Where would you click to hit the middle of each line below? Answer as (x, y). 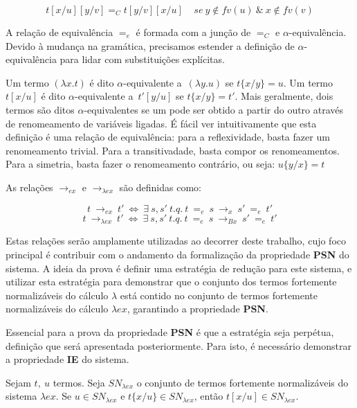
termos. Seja (79, 382)
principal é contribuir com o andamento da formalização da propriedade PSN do (177, 255)
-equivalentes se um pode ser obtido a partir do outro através (214, 109)
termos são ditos (40, 109)
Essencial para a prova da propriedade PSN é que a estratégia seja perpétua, (170, 332)
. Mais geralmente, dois (284, 96)
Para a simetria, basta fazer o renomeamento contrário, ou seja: (140, 164)
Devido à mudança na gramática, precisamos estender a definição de (150, 45)
